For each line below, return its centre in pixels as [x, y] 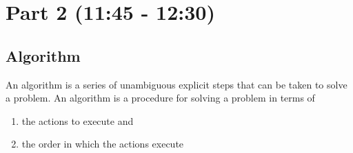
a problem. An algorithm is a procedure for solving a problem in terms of [160, 98]
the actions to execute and [78, 120]
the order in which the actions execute [103, 144]
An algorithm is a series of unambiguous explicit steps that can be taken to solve [176, 84]
